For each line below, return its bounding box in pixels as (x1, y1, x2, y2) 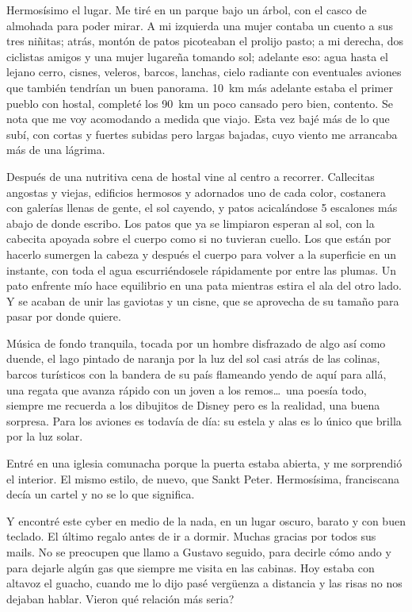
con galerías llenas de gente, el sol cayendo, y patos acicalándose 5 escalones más (6, 199, 398, 216)
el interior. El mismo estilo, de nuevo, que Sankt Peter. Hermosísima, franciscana (6, 470, 400, 487)
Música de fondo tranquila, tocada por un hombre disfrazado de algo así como (6, 334, 386, 351)
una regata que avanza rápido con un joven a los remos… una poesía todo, (6, 381, 367, 398)
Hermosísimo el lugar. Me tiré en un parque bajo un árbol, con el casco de (6, 2, 367, 17)
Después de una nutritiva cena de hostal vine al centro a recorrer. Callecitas (6, 167, 375, 184)
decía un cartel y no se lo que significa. (6, 486, 195, 502)
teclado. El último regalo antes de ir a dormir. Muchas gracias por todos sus (6, 528, 376, 545)
